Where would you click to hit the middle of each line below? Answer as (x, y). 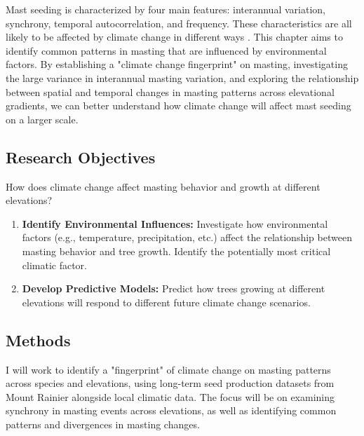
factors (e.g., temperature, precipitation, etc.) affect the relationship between (187, 237)
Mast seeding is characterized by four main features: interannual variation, (166, 9)
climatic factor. (55, 265)
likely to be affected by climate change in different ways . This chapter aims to (174, 37)
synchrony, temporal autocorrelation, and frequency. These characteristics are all (179, 23)
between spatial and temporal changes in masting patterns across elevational (170, 91)
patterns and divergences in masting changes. (103, 424)
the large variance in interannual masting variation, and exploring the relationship (182, 77)
